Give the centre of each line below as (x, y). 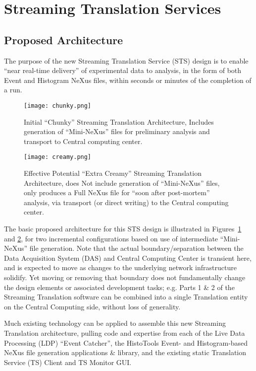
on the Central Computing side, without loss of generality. (92, 306)
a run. (13, 90)
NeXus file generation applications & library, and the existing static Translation (125, 352)
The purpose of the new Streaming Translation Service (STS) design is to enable (126, 60)
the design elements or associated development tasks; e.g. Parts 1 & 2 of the (119, 287)
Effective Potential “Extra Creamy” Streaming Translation (113, 173)
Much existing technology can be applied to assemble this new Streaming (115, 323)
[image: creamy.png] (58, 157)
